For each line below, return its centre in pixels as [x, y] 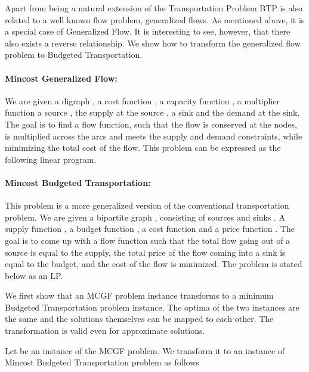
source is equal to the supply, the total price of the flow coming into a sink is [145, 252]
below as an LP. [34, 275]
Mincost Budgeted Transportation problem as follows [102, 362]
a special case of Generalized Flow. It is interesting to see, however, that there [148, 31]
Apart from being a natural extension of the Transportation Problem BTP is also [154, 8]
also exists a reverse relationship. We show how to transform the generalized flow [153, 43]
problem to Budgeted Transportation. [74, 55]
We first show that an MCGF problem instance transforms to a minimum [139, 295]
